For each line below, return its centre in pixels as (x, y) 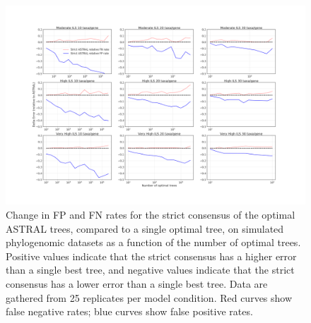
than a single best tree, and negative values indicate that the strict (150, 270)
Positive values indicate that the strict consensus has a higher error (151, 256)
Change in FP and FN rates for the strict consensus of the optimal (151, 214)
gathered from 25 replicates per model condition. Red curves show (149, 297)
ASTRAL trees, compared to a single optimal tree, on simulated (145, 228)
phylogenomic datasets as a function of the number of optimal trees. (153, 242)
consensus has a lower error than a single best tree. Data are (137, 283)
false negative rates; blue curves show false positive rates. (129, 311)
